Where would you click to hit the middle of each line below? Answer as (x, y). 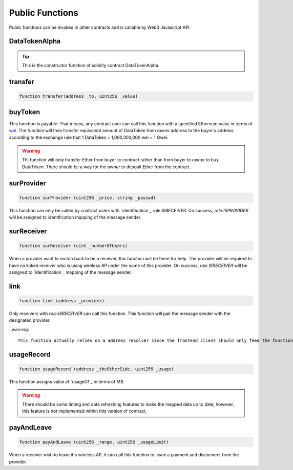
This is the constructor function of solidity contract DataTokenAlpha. (91, 66)
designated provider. (30, 320)
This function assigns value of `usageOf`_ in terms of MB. (67, 382)
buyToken (24, 112)
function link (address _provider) (62, 301)
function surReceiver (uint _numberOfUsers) (73, 246)
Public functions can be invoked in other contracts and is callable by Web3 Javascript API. (100, 27)
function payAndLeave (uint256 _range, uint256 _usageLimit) (94, 442)
